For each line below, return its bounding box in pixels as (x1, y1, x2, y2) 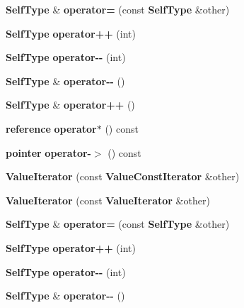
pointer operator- (6, 145, 91, 160)
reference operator (6, 121, 97, 136)
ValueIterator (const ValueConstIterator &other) (6, 169, 240, 184)
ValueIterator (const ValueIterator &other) (6, 192, 210, 207)
